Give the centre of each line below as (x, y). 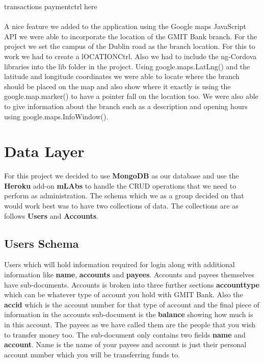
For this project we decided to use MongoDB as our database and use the (122, 176)
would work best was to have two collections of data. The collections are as (121, 206)
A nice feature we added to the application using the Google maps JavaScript (125, 26)
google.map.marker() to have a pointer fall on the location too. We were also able (131, 96)
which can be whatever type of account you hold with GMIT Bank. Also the (124, 294)
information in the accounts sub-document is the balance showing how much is (129, 314)
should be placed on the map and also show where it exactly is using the (117, 86)
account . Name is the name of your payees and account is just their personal (125, 344)
